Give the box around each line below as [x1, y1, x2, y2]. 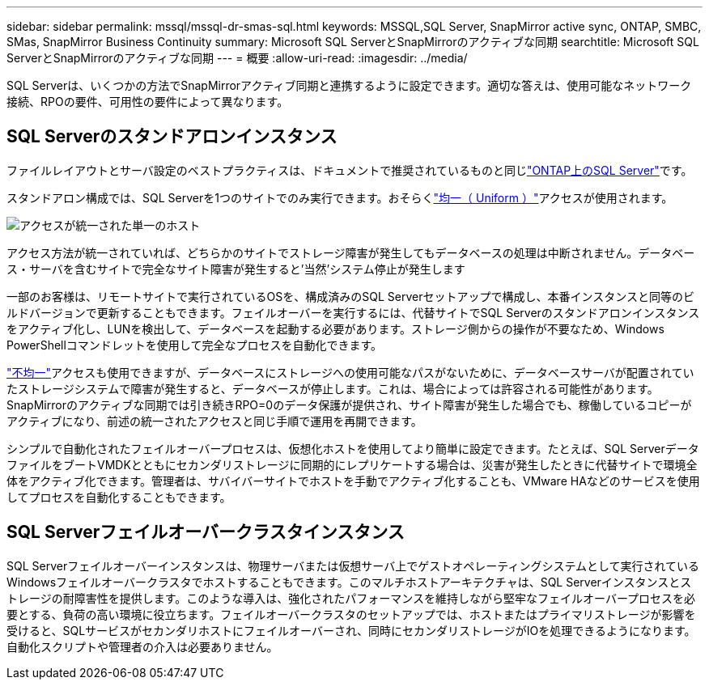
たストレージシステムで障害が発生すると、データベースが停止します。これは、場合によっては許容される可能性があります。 [6, 381, 659, 396]
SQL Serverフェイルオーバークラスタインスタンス [6, 522, 405, 543]
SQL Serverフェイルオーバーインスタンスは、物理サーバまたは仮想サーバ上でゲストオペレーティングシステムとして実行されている [6, 558, 700, 573]
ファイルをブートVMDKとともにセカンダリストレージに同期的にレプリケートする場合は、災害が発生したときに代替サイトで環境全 [6, 457, 698, 472]
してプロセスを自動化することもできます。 [6, 489, 231, 504]
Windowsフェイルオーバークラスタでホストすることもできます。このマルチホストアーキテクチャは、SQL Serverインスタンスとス [6, 574, 692, 589]
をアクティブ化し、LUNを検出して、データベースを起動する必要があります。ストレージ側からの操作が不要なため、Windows [6, 321, 664, 336]
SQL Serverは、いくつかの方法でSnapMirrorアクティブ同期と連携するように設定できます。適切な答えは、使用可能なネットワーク [6, 78, 692, 92]
